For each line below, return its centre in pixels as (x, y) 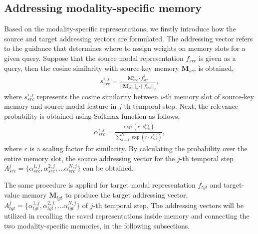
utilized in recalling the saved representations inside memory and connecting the (127, 216)
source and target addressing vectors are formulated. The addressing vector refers (129, 38)
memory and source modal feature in (60, 106)
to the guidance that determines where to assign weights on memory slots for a (125, 48)
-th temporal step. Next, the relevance (180, 106)
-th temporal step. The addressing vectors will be (168, 205)
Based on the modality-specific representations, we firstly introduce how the (120, 29)
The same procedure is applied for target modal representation (100, 184)
